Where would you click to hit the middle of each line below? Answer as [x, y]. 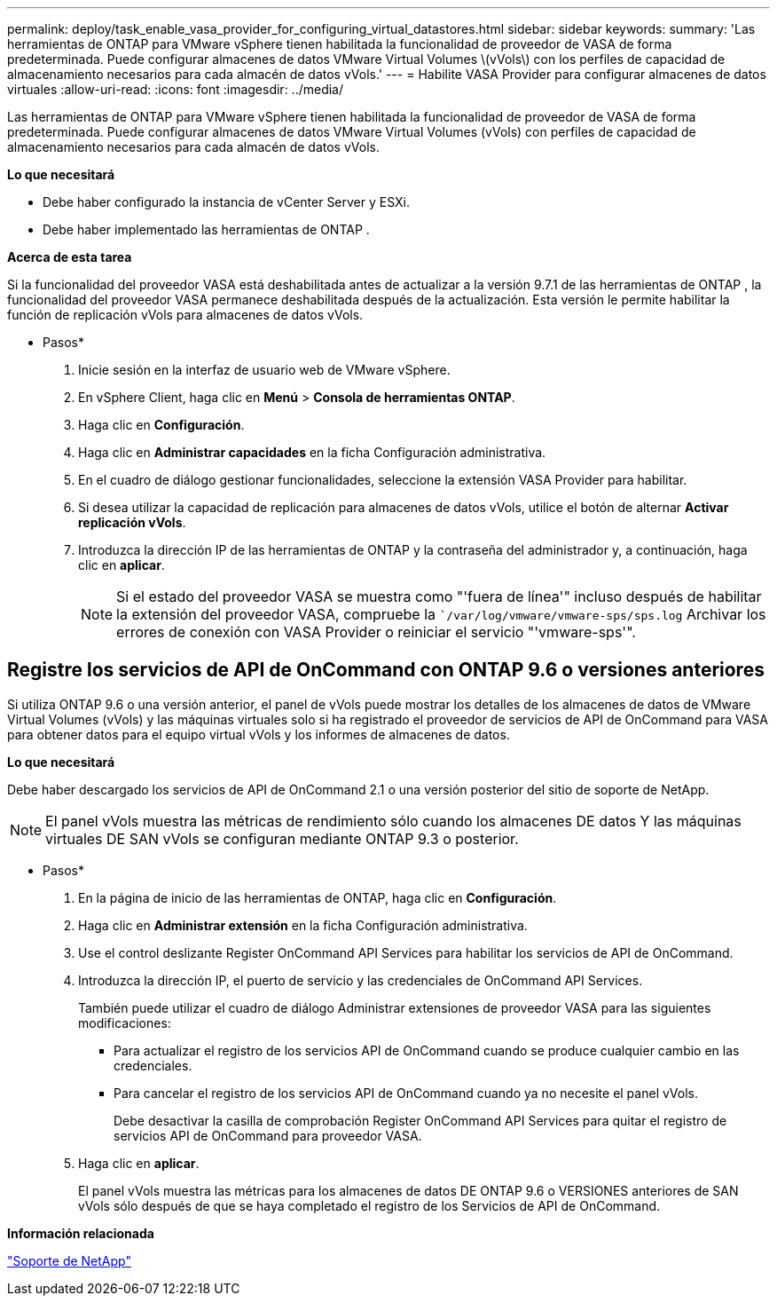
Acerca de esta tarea [70, 257]
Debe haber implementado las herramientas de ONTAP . [206, 229]
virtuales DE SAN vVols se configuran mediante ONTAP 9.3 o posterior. [282, 838]
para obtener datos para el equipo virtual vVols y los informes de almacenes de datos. [259, 734]
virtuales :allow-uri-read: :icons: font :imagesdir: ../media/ [176, 89]
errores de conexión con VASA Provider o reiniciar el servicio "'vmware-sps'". [376, 632]
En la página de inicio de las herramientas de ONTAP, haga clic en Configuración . [318, 897]
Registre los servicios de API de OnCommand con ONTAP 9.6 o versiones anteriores [386, 670]
